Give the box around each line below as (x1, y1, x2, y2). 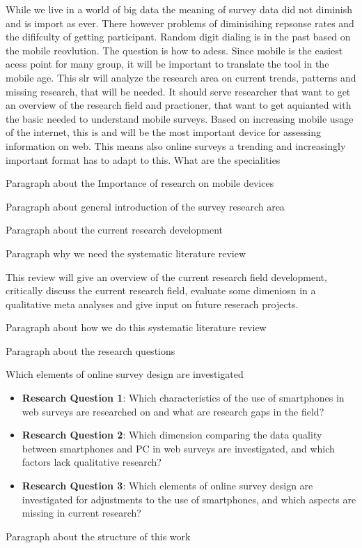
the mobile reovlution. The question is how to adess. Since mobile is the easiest (6, 43, 343, 57)
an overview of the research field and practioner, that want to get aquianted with (6, 98, 352, 112)
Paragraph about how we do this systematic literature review (6, 320, 267, 335)
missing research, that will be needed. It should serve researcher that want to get (6, 84, 351, 98)
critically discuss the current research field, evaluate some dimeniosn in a (6, 283, 316, 298)
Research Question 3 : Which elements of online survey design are (22, 478, 313, 493)
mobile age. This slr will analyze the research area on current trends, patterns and (6, 70, 356, 84)
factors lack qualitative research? (22, 455, 162, 469)
